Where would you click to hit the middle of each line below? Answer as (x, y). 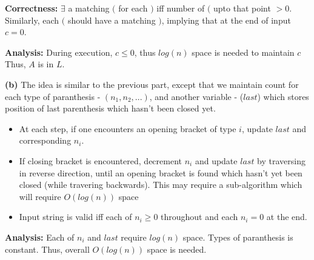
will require (40, 196)
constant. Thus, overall (47, 249)
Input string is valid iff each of (75, 217)
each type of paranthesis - (53, 96)
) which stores (283, 96)
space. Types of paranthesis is (238, 237)
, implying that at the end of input (226, 20)
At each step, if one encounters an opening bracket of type (128, 128)
